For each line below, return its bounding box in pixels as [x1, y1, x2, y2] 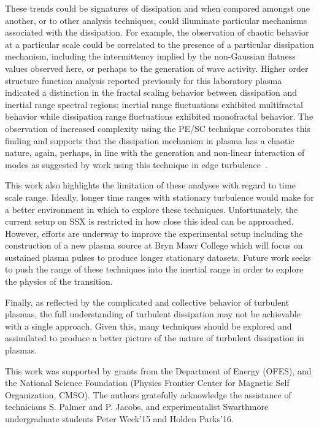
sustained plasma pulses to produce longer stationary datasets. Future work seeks [5, 250, 311, 263]
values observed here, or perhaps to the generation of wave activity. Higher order [5, 61, 309, 74]
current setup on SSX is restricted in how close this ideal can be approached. [5, 215, 294, 228]
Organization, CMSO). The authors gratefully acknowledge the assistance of [5, 388, 291, 401]
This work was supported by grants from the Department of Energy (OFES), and [5, 364, 312, 377]
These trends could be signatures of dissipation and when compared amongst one [5, 2, 310, 14]
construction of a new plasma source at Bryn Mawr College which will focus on [5, 239, 303, 252]
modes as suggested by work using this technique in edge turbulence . [5, 158, 267, 171]
